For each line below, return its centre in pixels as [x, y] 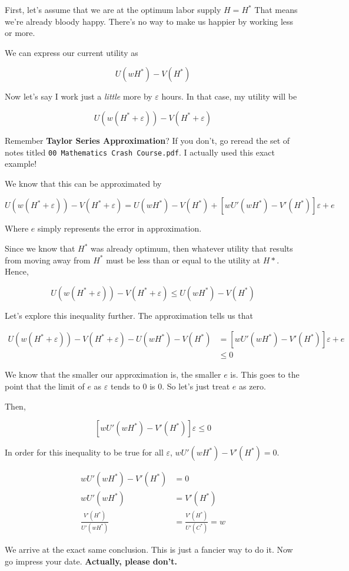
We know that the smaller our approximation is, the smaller [113, 374]
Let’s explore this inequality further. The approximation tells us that [129, 315]
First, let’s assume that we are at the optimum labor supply [113, 9]
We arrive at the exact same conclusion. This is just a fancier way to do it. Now [149, 549]
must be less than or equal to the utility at [183, 260]
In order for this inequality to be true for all [84, 452]
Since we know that [40, 248]
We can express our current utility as [72, 52]
